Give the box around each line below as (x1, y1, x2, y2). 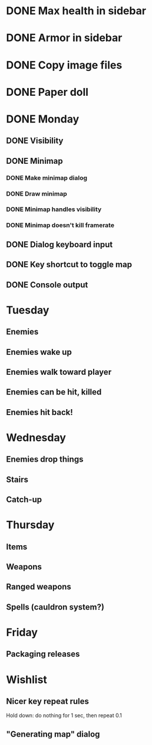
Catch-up (6, 495, 42, 505)
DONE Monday (6, 112, 80, 125)
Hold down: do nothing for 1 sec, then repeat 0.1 (6, 712, 122, 719)
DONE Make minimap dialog (6, 173, 87, 182)
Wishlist (6, 673, 47, 686)
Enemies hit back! (6, 407, 74, 417)
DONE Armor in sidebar (6, 31, 123, 45)
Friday (6, 626, 38, 639)
